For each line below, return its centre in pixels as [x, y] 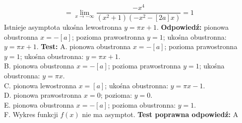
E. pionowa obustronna [39, 104]
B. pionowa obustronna [39, 66]
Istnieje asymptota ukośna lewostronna [63, 27]
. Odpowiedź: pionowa [192, 27]
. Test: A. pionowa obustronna [84, 46]
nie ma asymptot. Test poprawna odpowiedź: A [160, 114]
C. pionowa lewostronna [40, 85]
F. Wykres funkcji [31, 114]
